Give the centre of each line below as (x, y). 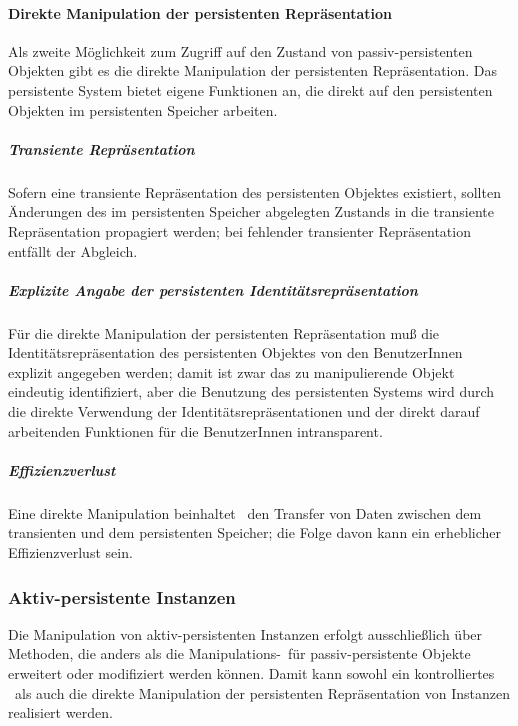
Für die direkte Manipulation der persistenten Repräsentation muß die (224, 332)
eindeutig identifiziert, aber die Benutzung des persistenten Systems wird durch (251, 391)
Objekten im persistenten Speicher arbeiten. (143, 109)
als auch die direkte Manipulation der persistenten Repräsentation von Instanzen (262, 692)
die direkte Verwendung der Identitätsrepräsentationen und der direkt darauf (244, 411)
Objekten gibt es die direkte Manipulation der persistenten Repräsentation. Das (253, 70)
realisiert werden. (60, 712)
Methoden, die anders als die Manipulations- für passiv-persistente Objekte (239, 653)
